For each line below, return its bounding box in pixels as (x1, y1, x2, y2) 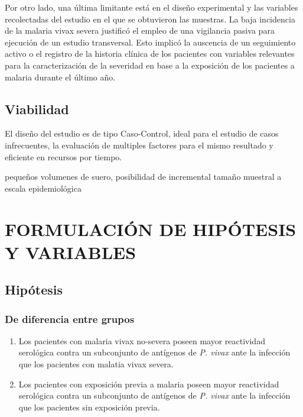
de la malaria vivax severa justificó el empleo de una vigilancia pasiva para (5, 24, 275, 37)
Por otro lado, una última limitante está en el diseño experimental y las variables (5, 1, 298, 13)
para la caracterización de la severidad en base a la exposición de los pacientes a (5, 59, 295, 71)
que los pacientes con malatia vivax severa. (18, 358, 174, 370)
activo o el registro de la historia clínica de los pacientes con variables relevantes (5, 47, 295, 60)
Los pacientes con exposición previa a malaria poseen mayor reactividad (18, 377, 279, 390)
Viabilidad (5, 99, 69, 118)
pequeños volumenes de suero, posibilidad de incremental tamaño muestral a (5, 170, 282, 183)
